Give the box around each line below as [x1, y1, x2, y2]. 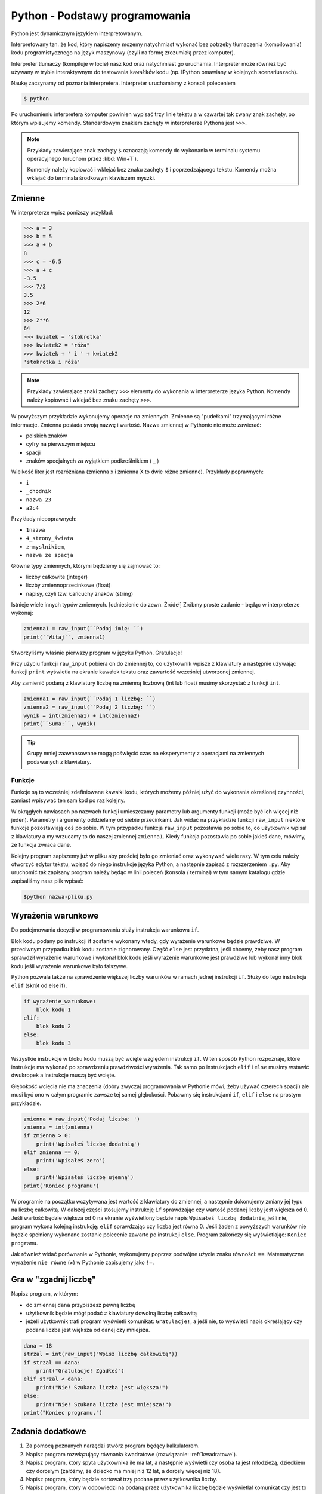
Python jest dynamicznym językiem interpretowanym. [11, 30, 143, 37]
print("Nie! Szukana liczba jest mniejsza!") [36, 1401, 172, 1407]
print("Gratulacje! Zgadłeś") [36, 1367, 125, 1374]
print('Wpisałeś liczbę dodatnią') [36, 1140, 140, 1147]
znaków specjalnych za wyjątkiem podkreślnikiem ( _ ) [26, 457, 159, 464]
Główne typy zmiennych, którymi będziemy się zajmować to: [11, 562, 160, 570]
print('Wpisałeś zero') [36, 1157, 106, 1164]
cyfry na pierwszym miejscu [26, 440, 95, 448]
